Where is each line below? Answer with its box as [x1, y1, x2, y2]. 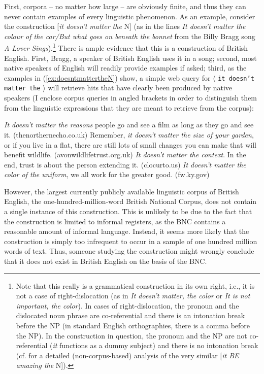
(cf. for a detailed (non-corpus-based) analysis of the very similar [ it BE [16, 350, 239, 360]
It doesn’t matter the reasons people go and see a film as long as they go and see [4, 119, 254, 130]
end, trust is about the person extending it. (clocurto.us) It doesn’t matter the [4, 159, 246, 169]
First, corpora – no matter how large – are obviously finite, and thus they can [4, 1, 246, 11]
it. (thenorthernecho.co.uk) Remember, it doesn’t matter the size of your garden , [4, 129, 254, 140]
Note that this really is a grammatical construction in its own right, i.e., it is [16, 280, 255, 291]
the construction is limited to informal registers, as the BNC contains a [4, 216, 226, 226]
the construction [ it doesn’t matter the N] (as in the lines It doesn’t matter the [4, 21, 246, 31]
